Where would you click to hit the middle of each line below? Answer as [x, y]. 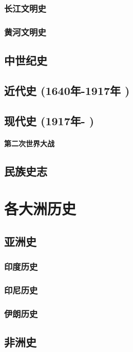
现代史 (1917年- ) [49, 120]
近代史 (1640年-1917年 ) [67, 90]
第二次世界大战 [29, 143]
